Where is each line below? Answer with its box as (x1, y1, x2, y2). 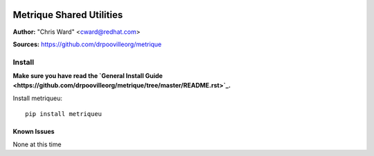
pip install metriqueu (25, 110, 103, 118)
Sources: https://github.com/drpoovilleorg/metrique (12, 40, 162, 48)
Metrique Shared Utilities (12, 9, 123, 21)
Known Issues (12, 128, 55, 136)
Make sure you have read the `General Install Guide (12, 72, 163, 80)
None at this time (12, 140, 62, 148)
